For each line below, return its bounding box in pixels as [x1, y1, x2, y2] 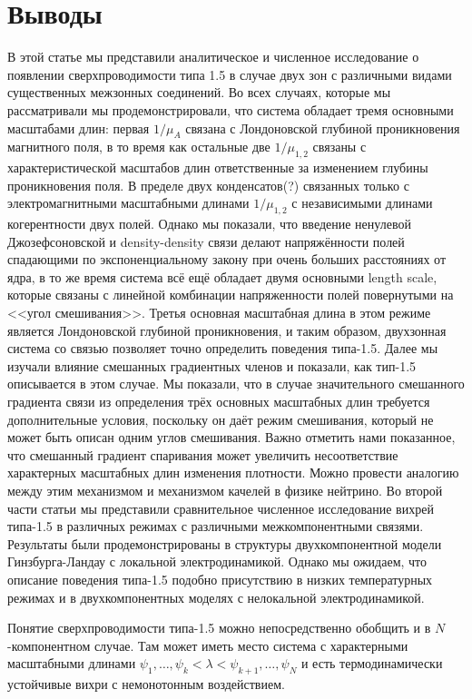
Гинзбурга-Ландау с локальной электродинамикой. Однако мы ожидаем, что [7, 552, 428, 571]
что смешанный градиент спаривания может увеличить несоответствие [7, 445, 398, 464]
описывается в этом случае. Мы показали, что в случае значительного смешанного [7, 374, 465, 393]
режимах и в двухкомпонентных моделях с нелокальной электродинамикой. [7, 587, 425, 606]
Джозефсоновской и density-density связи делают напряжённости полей [7, 231, 405, 251]
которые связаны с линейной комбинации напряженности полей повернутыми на [7, 285, 454, 304]
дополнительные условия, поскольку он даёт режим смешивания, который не [7, 409, 434, 428]
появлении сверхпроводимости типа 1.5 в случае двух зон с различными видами [7, 64, 452, 84]
